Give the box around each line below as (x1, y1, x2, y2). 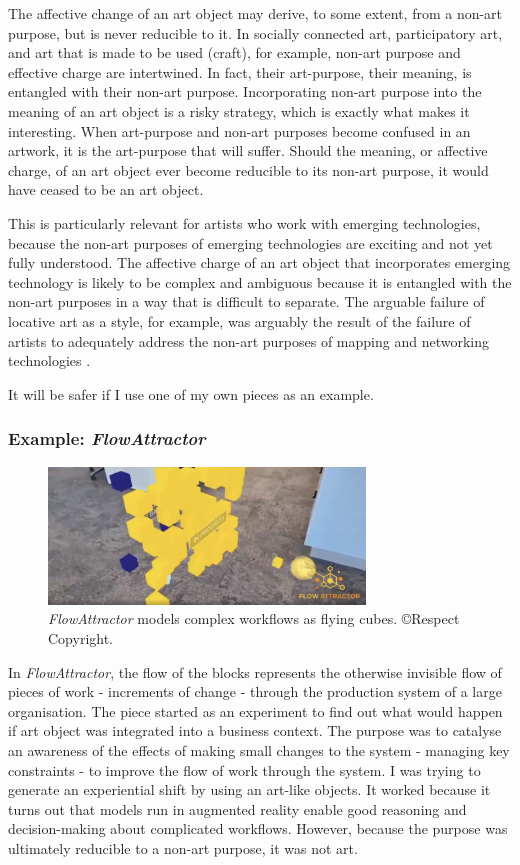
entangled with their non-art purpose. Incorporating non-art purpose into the (8, 81, 482, 102)
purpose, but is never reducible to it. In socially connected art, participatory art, (8, 22, 503, 43)
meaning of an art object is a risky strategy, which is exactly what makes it (8, 100, 470, 121)
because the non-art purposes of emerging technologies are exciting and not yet (8, 232, 493, 253)
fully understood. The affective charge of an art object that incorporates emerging (8, 252, 511, 273)
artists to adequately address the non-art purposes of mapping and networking (8, 330, 489, 351)
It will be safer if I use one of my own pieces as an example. (8, 383, 374, 404)
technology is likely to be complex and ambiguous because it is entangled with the (8, 271, 512, 292)
